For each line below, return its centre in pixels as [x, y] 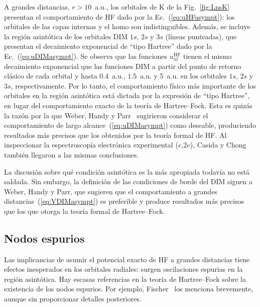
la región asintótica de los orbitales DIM [66, 36]
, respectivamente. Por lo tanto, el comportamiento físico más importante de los [133, 85]
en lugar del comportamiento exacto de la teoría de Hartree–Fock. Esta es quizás [128, 105]
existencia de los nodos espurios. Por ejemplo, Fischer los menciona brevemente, [129, 289]
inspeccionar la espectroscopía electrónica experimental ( [91, 145]
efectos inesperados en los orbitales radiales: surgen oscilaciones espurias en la [123, 269]
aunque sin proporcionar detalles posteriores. [73, 299]
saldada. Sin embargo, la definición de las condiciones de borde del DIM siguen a [128, 181]
